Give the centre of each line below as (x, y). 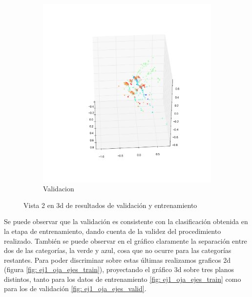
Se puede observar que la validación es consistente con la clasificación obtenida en (126, 221)
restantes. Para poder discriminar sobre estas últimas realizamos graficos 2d (117, 260)
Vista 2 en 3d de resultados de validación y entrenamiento (110, 205)
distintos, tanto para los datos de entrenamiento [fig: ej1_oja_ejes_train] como (123, 279)
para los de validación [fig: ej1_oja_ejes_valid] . (75, 288)
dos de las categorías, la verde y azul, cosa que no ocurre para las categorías (118, 250)
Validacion (59, 189)
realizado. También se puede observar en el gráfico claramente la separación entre (126, 240)
